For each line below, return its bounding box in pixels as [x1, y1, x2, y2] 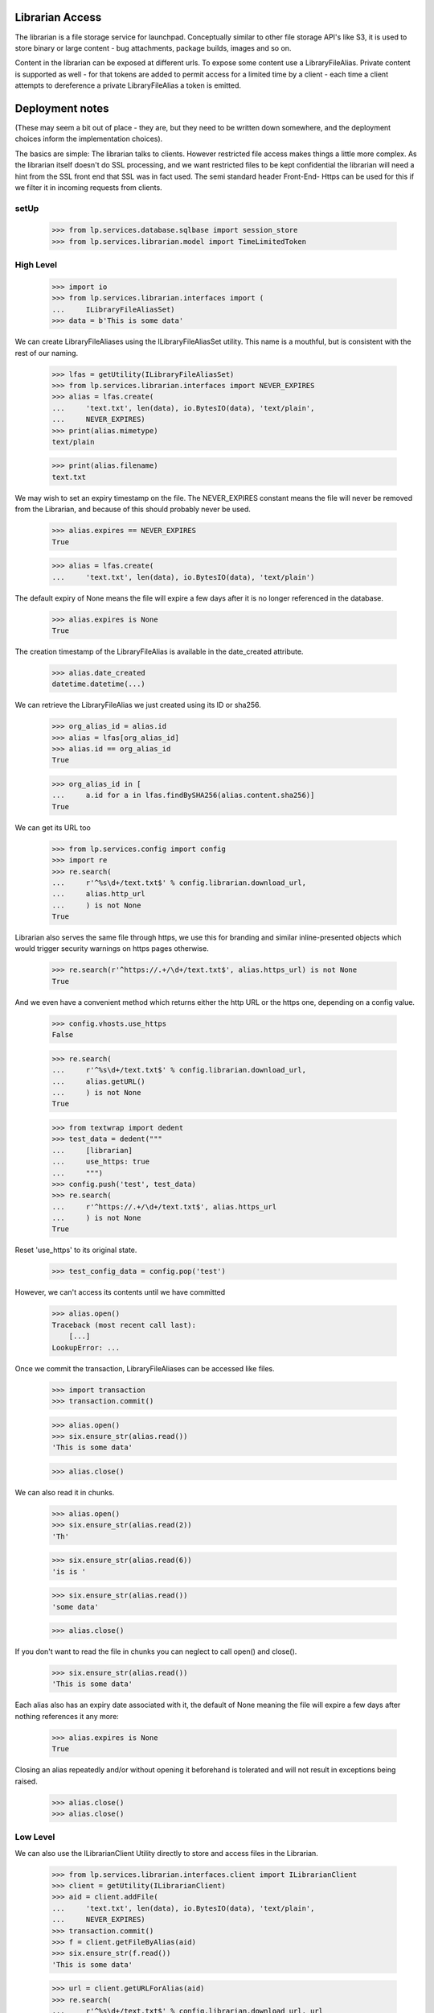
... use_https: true [51, 1157, 150, 1167]
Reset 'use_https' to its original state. [14, 1245, 137, 1255]
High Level [14, 259, 58, 271]
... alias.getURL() [51, 1077, 146, 1086]
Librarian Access [14, 10, 102, 24]
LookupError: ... [51, 1343, 121, 1352]
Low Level [14, 1832, 55, 1843]
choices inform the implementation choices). [14, 134, 163, 144]
